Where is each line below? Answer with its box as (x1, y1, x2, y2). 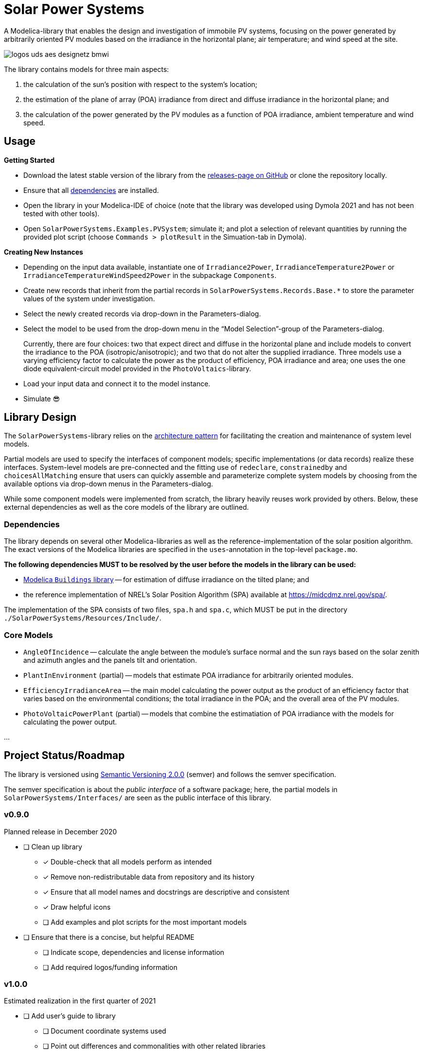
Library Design (4, 411, 77, 424)
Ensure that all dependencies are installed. (23, 186, 159, 194)
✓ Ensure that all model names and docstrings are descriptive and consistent (43, 887, 289, 896)
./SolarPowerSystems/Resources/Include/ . (4, 614, 162, 622)
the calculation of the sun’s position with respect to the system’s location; (23, 80, 257, 88)
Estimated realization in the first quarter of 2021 (4, 997, 156, 1005)
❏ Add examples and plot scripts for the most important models (43, 917, 247, 926)
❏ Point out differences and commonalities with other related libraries (43, 1042, 266, 1051)
